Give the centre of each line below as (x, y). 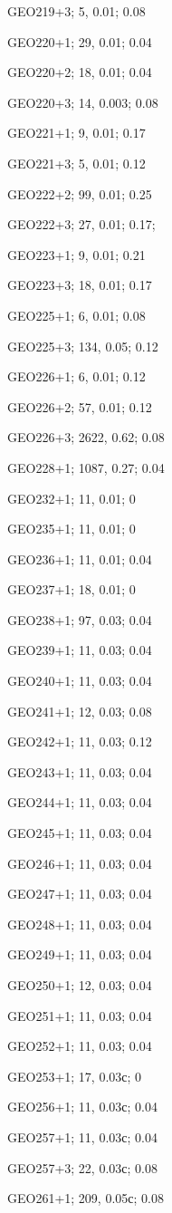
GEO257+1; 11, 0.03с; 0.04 (82, 1136)
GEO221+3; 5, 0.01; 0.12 (76, 163)
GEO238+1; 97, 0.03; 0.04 (80, 619)
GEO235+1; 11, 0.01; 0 (72, 529)
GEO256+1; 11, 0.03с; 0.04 (82, 1107)
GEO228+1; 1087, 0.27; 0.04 (86, 467)
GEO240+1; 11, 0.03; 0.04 (80, 681)
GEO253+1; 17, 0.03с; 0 (75, 1076)
